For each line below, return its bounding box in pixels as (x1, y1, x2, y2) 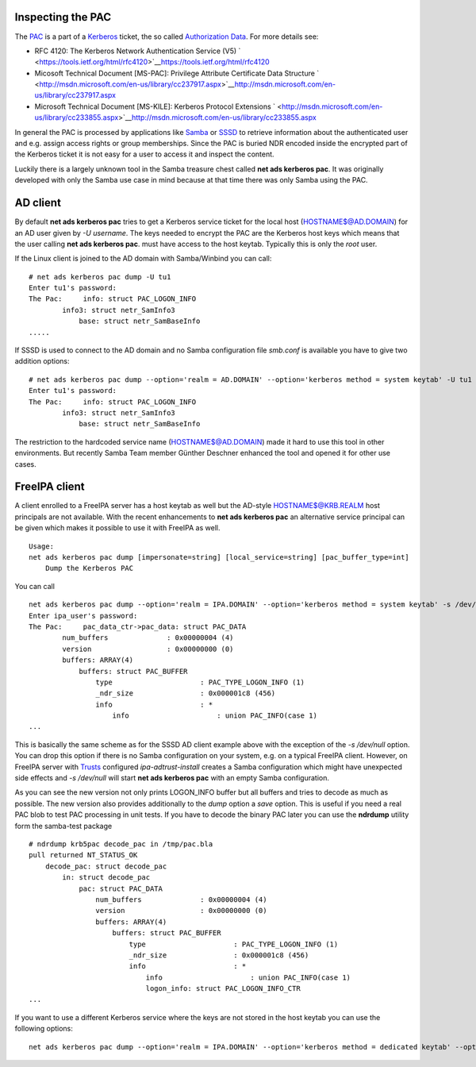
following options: (14, 1024, 73, 1034)
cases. (14, 459, 36, 468)
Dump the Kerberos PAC (44, 564, 134, 573)
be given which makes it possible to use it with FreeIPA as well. (14, 523, 221, 533)
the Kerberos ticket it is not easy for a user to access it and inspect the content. (14, 149, 274, 159)
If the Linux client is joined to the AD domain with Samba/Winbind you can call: (14, 254, 272, 264)
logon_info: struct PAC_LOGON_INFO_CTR (145, 984, 301, 993)
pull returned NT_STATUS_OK (29, 850, 138, 860)
